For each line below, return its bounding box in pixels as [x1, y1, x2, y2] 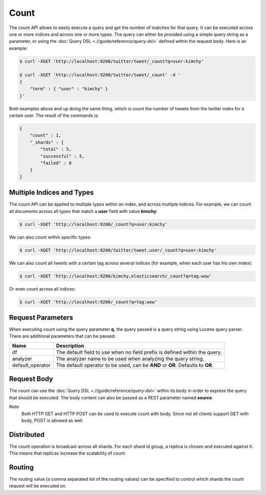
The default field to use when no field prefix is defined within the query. [56, 349, 222, 355]
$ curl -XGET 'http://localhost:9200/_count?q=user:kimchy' [19, 221, 168, 227]
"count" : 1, [30, 133, 62, 138]
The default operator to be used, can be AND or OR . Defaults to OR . [56, 361, 214, 368]
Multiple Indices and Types [9, 188, 94, 197]
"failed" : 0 [40, 160, 72, 166]
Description [56, 342, 84, 349]
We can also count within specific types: [9, 234, 92, 240]
